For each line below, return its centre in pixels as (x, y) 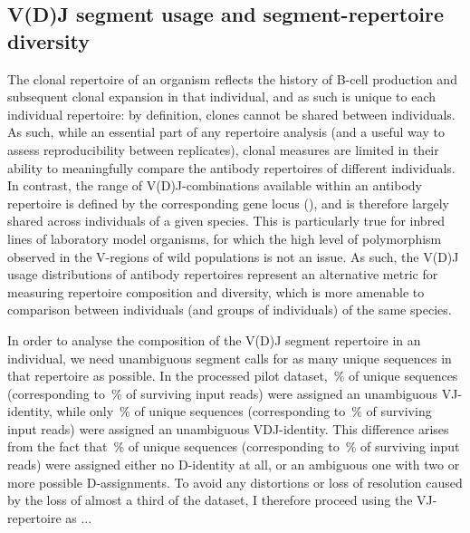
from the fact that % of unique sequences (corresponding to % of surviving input (234, 446)
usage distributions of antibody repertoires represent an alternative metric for (223, 274)
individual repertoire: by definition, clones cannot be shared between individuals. (231, 114)
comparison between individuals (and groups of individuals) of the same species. (230, 310)
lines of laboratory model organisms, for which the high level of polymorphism (225, 238)
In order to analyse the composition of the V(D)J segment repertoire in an (214, 339)
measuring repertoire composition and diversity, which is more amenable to (216, 291)
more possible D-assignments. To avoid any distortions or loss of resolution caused (235, 482)
